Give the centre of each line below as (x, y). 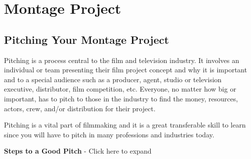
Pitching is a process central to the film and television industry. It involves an (122, 60)
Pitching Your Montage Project (86, 39)
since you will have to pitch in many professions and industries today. (109, 134)
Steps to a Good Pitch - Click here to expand (78, 151)
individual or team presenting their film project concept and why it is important (125, 70)
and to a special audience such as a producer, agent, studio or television (113, 79)
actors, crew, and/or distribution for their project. (80, 108)
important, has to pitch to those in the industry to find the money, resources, (121, 98)
